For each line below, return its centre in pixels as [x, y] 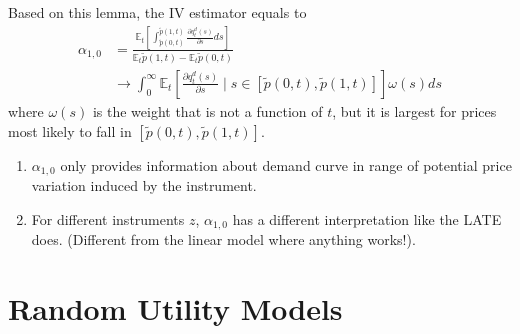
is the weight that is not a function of [207, 110]
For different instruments [108, 218]
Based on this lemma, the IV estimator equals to [157, 12]
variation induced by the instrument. [144, 184]
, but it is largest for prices [414, 110]
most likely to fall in [70, 130]
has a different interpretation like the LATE [367, 218]
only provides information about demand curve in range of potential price [286, 164]
